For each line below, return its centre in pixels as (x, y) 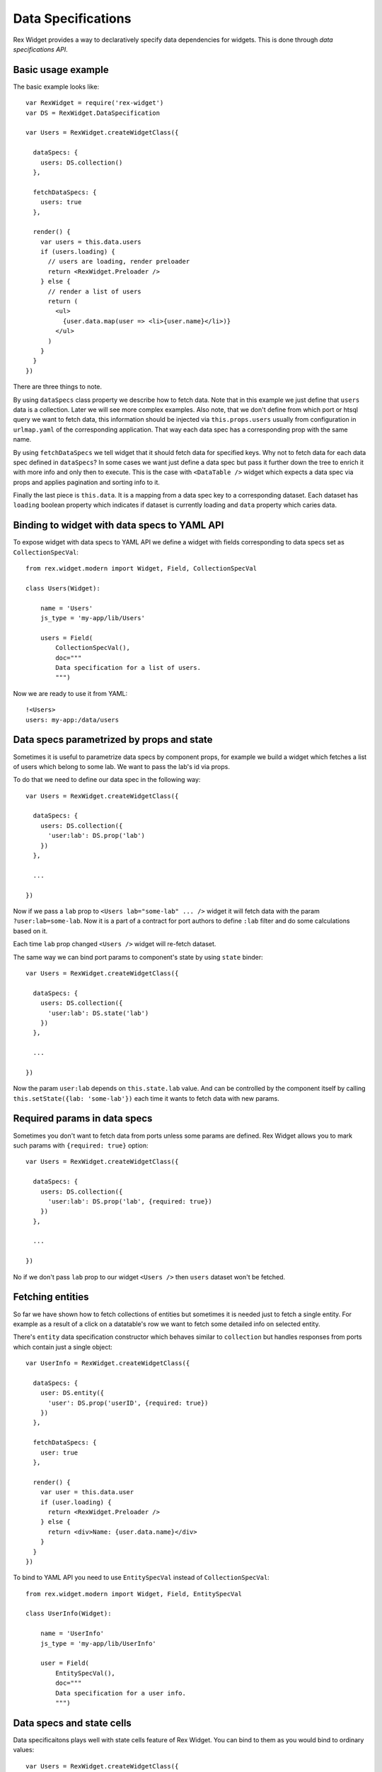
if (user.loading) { (76, 1502)
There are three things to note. (58, 387)
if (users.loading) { (78, 252)
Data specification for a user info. (121, 1693)
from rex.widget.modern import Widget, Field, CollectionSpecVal (141, 568)
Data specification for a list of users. (128, 668)
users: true (61, 202)
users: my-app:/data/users (73, 720)
